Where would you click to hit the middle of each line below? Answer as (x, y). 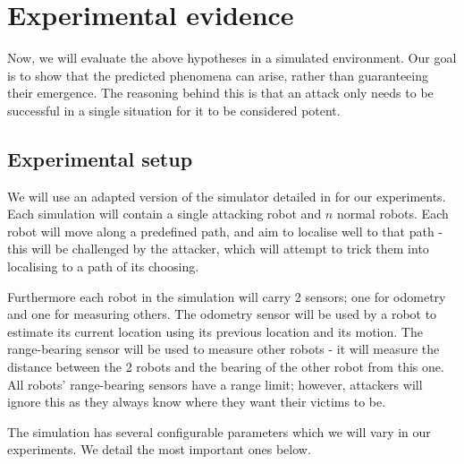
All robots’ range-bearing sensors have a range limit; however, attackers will (215, 384)
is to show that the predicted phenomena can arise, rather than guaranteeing (218, 75)
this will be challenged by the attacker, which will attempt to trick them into (218, 249)
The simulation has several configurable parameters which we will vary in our (219, 431)
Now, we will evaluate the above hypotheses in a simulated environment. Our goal (232, 58)
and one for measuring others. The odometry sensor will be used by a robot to (222, 314)
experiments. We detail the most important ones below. (159, 449)
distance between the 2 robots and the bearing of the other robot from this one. (226, 367)
